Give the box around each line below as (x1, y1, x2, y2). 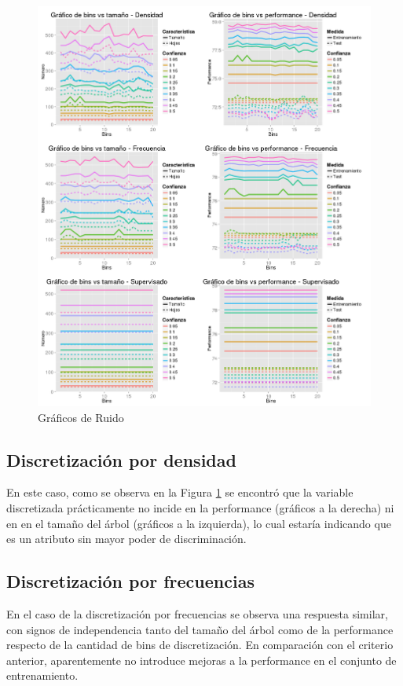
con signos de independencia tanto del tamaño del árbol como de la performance (6, 621, 394, 637)
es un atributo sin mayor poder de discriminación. (6, 530, 247, 547)
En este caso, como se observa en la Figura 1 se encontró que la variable (6, 484, 354, 501)
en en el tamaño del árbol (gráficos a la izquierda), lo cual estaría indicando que (6, 515, 391, 531)
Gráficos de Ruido (38, 409, 124, 425)
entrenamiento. (6, 667, 79, 684)
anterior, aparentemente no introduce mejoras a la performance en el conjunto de (6, 651, 397, 668)
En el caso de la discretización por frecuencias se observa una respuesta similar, (6, 605, 388, 622)
